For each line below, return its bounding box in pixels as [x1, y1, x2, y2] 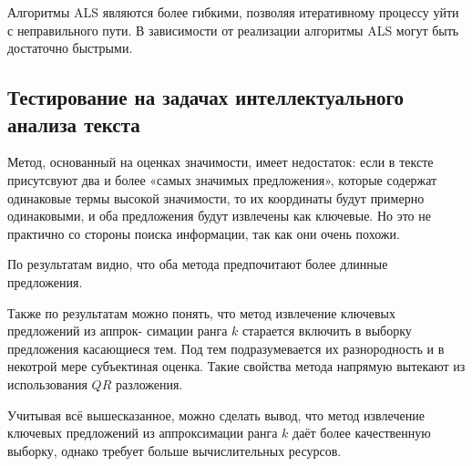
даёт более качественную [292, 423, 431, 442]
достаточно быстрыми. [7, 38, 133, 57]
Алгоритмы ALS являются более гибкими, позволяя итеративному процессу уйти [7, 3, 459, 21]
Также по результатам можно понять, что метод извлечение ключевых [7, 303, 395, 322]
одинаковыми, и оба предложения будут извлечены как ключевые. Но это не [7, 206, 431, 225]
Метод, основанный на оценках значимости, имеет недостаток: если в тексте [7, 152, 434, 171]
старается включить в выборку [242, 321, 412, 340]
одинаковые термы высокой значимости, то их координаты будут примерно [7, 188, 425, 207]
